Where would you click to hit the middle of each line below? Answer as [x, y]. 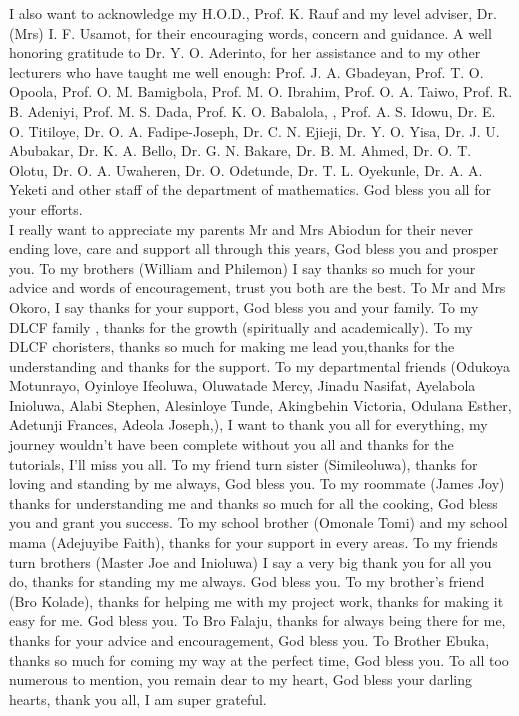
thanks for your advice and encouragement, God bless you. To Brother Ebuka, [249, 640]
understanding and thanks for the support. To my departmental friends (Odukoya [260, 365]
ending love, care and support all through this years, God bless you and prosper [254, 248]
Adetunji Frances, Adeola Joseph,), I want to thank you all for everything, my [248, 424]
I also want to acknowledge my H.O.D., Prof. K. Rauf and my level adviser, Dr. [253, 13]
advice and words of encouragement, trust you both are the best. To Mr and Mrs [257, 287]
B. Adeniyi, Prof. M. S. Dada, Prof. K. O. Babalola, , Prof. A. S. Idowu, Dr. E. [252, 110]
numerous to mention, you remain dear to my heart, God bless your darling [240, 679]
